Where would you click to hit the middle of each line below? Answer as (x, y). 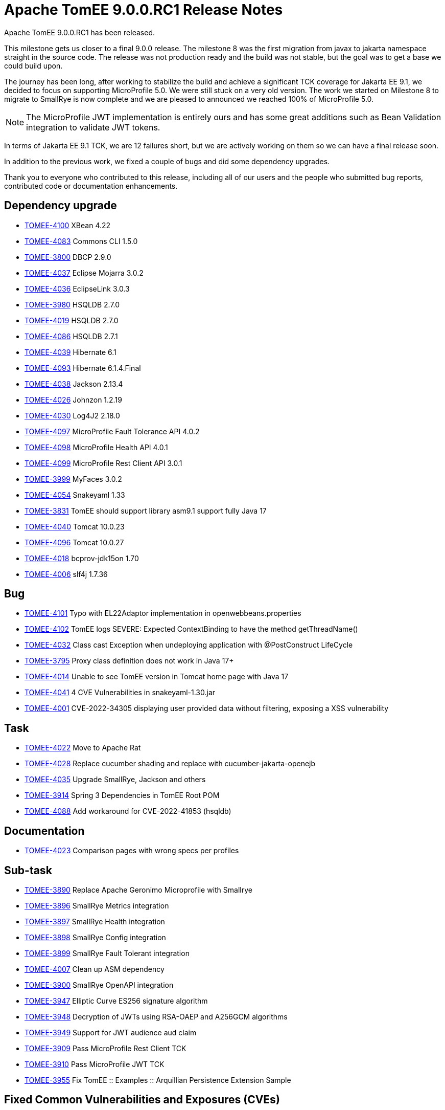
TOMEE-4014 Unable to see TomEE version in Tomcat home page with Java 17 (157, 677)
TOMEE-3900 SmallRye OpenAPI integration (99, 985)
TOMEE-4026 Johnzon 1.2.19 (73, 399)
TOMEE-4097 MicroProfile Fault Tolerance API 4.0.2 (112, 431)
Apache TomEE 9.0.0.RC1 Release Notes (144, 10)
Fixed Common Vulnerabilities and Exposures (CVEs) (142, 1100)
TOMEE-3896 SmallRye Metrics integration (97, 905)
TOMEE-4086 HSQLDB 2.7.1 (71, 336)
